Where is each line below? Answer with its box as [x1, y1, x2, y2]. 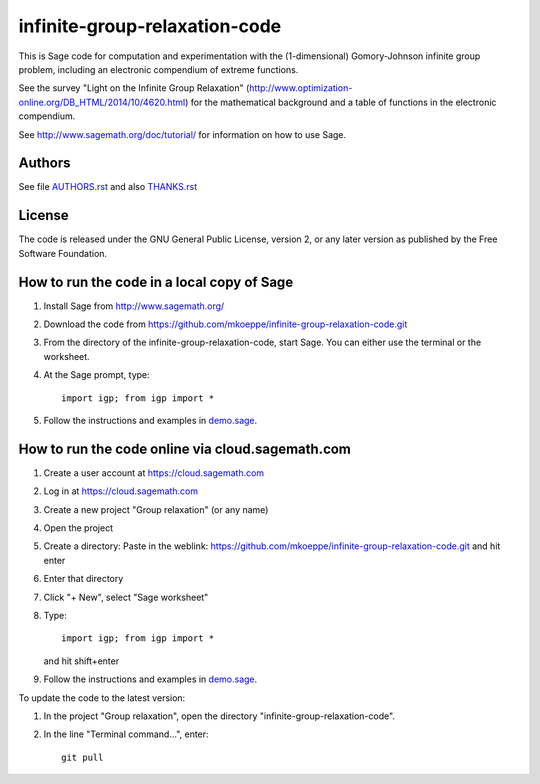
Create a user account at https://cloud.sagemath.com [43, 466, 265, 479]
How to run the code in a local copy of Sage [18, 273, 294, 290]
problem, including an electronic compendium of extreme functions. [18, 63, 299, 75]
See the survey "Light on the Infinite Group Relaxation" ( [18, 82, 250, 94]
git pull [61, 751, 104, 763]
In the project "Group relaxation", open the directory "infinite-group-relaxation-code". [43, 710, 395, 722]
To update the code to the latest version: [18, 691, 186, 704]
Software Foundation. [18, 247, 108, 259]
